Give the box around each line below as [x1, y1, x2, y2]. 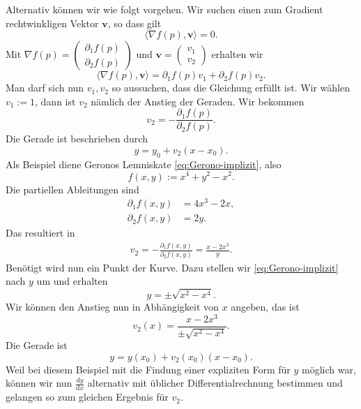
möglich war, [302, 362, 356, 376]
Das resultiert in [6, 225, 75, 240]
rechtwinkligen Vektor [6, 15, 99, 30]
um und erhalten [36, 274, 108, 288]
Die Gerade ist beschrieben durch [6, 131, 148, 146]
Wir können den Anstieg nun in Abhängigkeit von [6, 299, 219, 313]
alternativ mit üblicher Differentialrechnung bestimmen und [87, 375, 343, 390]
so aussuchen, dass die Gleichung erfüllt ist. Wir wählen [112, 80, 350, 95]
